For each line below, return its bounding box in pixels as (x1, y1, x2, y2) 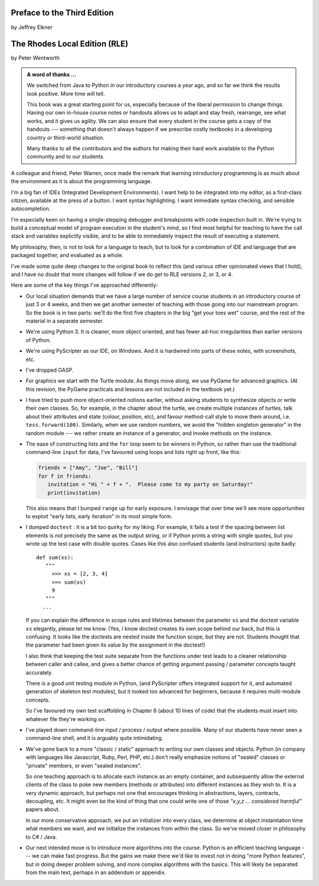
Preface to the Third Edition (11, 8, 114, 18)
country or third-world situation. (27, 134, 105, 141)
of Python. (25, 336, 51, 343)
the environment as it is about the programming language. (11, 178, 152, 185)
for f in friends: (38, 473, 92, 479)
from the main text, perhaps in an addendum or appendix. (25, 869, 167, 876)
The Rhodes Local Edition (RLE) (11, 39, 129, 49)
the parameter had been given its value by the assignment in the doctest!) (25, 641, 206, 648)
